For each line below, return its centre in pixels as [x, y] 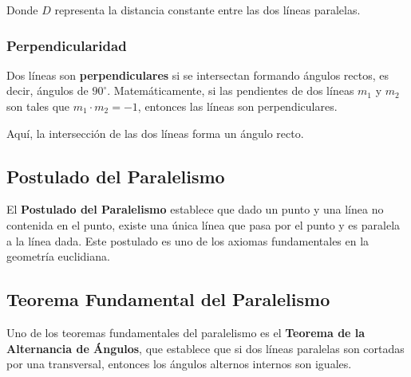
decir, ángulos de [47, 90]
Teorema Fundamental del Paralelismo [168, 299]
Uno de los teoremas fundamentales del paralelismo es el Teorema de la [186, 332]
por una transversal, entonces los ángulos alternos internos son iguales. [179, 364]
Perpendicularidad [67, 45]
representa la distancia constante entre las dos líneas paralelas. [207, 10]
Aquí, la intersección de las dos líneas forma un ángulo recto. [155, 133]
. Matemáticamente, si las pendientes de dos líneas [231, 90]
